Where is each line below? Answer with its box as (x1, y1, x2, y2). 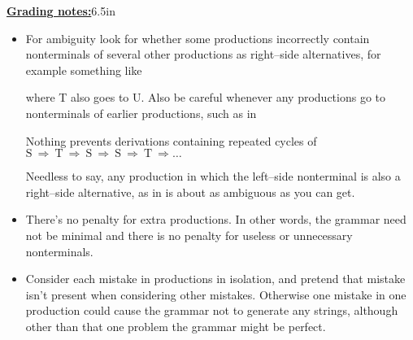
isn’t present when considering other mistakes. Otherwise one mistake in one (25, 286, 406, 303)
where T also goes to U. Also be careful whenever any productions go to (25, 89, 385, 106)
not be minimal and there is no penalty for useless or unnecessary (25, 226, 353, 243)
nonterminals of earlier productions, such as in (25, 104, 257, 121)
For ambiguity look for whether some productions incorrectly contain (25, 29, 370, 46)
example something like (25, 61, 142, 78)
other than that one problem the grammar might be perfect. (25, 317, 326, 334)
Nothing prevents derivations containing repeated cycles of (25, 132, 317, 149)
